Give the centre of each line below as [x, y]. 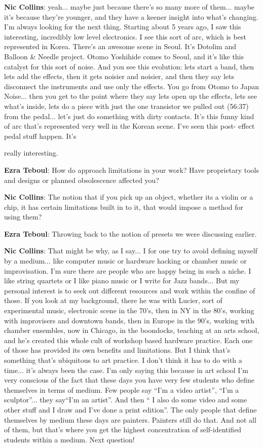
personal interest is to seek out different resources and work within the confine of [130, 290]
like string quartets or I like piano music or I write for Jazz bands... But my [122, 281]
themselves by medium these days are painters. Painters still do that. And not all [130, 419]
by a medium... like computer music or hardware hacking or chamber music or [125, 261]
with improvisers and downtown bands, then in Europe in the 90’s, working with [129, 320]
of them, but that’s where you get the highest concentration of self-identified [123, 430]
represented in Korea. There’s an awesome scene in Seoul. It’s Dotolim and [120, 46]
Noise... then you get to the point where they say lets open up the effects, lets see [130, 96]
